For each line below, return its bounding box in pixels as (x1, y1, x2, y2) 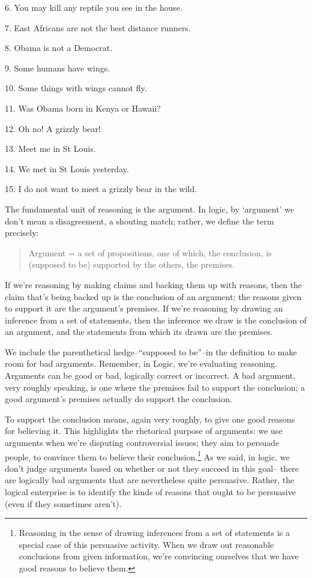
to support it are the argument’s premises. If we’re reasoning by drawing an (5, 302, 283, 315)
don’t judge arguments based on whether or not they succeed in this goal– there (5, 462, 299, 474)
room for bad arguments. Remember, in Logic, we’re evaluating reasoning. (5, 357, 277, 370)
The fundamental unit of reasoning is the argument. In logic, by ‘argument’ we (5, 202, 295, 215)
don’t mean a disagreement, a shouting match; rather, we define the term (5, 214, 274, 227)
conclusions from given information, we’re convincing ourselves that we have (19, 550, 299, 562)
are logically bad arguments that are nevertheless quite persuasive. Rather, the (5, 474, 295, 486)
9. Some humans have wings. (5, 61, 110, 74)
